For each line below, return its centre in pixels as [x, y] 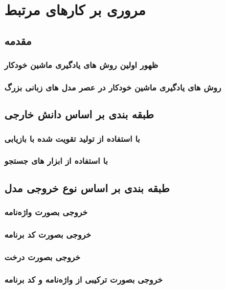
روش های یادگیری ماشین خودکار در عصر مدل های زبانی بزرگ [113, 87]
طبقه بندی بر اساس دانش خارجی [79, 114]
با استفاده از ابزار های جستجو [56, 161]
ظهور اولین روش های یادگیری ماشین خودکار [81, 65]
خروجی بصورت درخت [43, 256]
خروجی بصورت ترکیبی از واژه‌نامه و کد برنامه [84, 279]
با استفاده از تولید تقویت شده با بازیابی [72, 138]
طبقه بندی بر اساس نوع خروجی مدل [87, 188]
